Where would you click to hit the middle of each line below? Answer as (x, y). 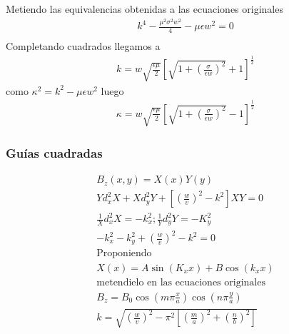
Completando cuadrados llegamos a (83, 46)
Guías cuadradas (54, 153)
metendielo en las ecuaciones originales (181, 282)
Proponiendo (124, 254)
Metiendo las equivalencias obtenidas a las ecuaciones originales (144, 9)
